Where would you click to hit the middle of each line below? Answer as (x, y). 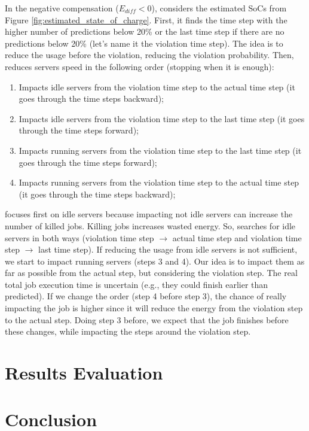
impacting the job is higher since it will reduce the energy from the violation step (154, 308)
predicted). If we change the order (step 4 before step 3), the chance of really (146, 296)
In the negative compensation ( (62, 8)
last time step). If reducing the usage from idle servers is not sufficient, (168, 249)
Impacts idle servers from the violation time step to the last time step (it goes (162, 118)
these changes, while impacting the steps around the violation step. (128, 331)
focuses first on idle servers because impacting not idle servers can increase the (149, 214)
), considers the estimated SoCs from (219, 8)
